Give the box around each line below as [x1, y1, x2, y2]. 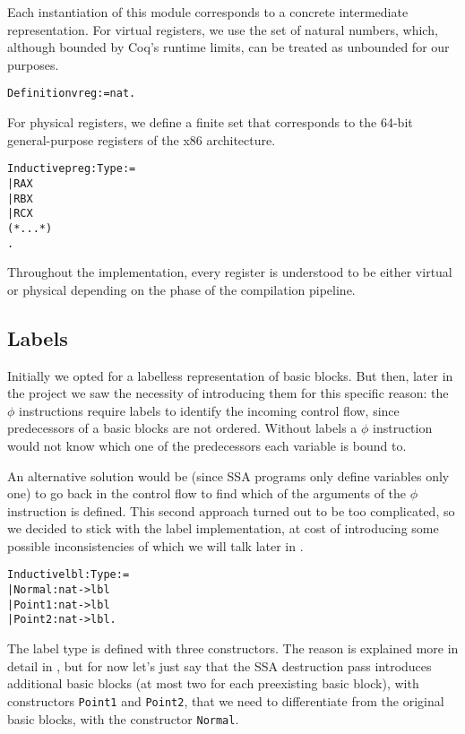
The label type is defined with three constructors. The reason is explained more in [7, 639, 459, 658]
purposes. [7, 55, 59, 73]
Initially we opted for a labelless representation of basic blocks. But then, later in [7, 366, 453, 384]
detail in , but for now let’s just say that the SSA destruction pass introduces [7, 656, 432, 675]
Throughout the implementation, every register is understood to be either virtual [7, 263, 452, 281]
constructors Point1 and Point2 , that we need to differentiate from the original [7, 691, 444, 710]
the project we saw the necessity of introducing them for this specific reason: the [7, 384, 449, 402]
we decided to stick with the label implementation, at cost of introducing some [7, 519, 439, 538]
